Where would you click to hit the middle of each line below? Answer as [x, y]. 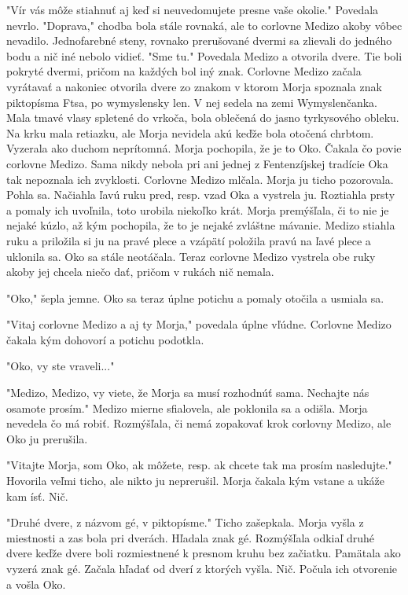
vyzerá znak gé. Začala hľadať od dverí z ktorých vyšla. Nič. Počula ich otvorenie [202, 568]
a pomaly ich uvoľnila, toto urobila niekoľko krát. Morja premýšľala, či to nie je [198, 209]
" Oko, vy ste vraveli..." [61, 366]
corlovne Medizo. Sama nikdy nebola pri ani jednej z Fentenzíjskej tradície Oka [197, 163]
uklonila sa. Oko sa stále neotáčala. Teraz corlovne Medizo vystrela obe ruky [191, 256]
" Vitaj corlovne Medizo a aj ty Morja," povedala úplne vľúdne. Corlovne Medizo [199, 324]
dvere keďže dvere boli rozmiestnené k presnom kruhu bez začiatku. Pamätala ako [204, 553]
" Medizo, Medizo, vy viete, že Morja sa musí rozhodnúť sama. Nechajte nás [188, 393]
